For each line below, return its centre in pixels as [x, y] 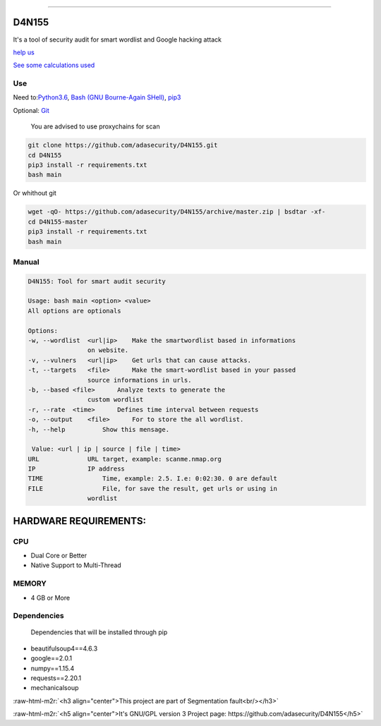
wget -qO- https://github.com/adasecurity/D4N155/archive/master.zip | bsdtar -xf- [177, 212]
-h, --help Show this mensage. [98, 429]
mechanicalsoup [55, 688]
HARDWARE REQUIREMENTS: [79, 521]
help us [24, 52]
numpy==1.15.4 [53, 668]
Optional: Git [31, 110]
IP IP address [76, 469]
